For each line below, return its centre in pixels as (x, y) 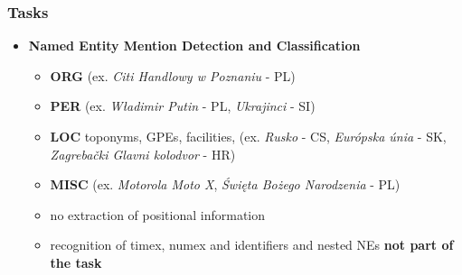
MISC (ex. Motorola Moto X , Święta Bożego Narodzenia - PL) (225, 184)
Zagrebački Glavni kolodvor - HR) (143, 154)
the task (76, 262)
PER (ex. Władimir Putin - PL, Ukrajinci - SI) (183, 106)
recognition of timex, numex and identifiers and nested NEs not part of (252, 245)
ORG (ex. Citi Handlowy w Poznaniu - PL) (173, 75)
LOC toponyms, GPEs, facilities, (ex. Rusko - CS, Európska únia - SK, (248, 136)
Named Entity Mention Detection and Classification (194, 46)
